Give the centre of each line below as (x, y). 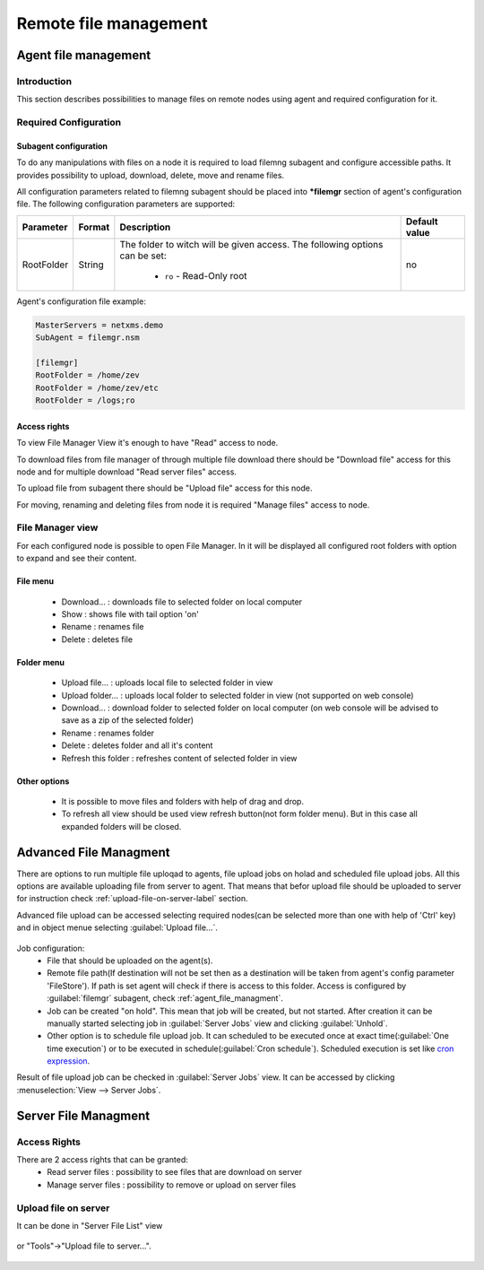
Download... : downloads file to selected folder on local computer (182, 602)
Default (422, 222)
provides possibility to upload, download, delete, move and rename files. (151, 175)
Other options (43, 781)
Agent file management (84, 55)
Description (145, 227)
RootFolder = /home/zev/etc (97, 387)
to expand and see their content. (77, 558)
